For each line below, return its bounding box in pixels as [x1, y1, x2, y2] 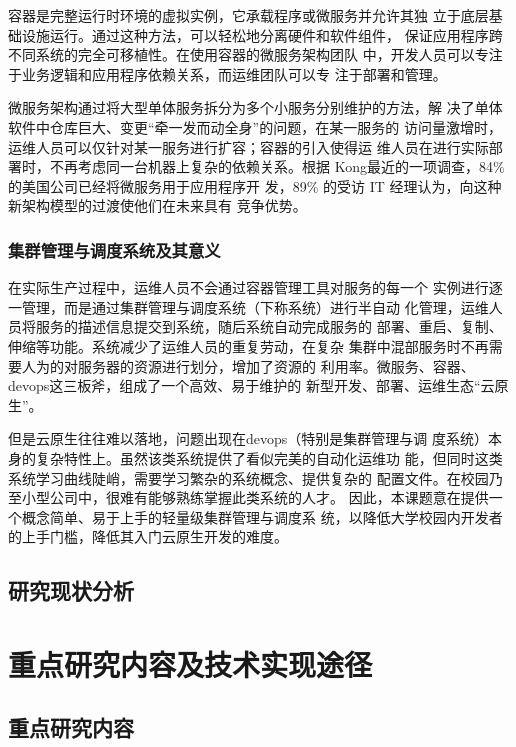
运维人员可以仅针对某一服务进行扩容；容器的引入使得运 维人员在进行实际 [8, 136, 489, 157]
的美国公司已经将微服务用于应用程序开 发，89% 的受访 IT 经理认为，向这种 [8, 175, 502, 196]
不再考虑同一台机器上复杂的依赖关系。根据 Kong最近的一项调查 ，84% [49, 156, 505, 177]
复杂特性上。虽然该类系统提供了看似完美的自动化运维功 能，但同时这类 [35, 447, 503, 468]
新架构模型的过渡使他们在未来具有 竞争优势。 [8, 195, 307, 216]
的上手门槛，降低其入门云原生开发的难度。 [8, 526, 288, 547]
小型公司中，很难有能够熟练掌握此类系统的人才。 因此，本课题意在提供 [21, 487, 489, 508]
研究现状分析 [8, 575, 134, 606]
